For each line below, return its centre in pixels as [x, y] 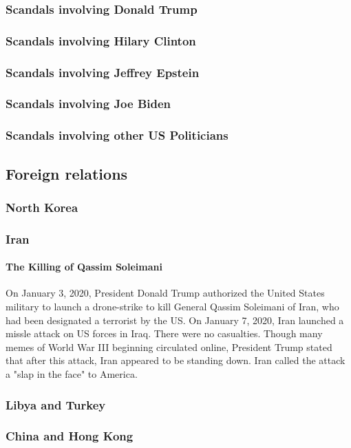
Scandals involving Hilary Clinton [101, 40]
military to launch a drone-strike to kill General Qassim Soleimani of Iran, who [172, 307]
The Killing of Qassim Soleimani [84, 267]
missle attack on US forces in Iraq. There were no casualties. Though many [164, 333]
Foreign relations [67, 173]
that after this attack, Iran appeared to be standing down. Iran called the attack [175, 360]
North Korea [42, 207]
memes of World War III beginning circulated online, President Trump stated [169, 346]
